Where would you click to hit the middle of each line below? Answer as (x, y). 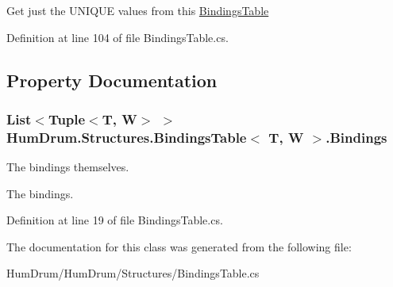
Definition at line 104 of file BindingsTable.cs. (118, 37)
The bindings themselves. (68, 167)
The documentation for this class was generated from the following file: (179, 246)
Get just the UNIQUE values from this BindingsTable (138, 10)
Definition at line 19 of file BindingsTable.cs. (115, 220)
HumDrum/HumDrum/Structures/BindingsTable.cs (133, 273)
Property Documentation (112, 80)
